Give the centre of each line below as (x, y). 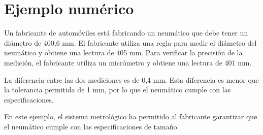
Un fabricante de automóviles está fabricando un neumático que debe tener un (126, 33)
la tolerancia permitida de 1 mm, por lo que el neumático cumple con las (118, 90)
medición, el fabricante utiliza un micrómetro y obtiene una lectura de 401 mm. (128, 62)
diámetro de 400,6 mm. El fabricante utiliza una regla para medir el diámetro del (130, 42)
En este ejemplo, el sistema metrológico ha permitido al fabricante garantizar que (131, 116)
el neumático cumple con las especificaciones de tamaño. (92, 126)
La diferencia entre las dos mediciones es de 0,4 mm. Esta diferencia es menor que (131, 79)
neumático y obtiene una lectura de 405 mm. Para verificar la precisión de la (123, 53)
